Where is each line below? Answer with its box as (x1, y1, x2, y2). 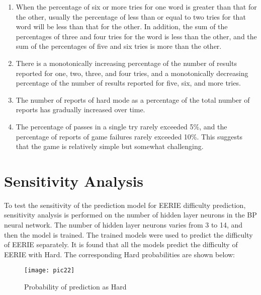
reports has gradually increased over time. (16, 104, 145, 115)
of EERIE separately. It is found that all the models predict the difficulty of (4, 239, 238, 250)
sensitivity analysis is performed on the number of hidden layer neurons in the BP (4, 209, 257, 220)
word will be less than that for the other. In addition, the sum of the (16, 21, 228, 32)
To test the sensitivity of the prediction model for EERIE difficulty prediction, (4, 199, 246, 210)
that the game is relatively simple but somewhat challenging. (16, 141, 204, 152)
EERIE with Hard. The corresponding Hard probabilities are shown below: (4, 249, 235, 259)
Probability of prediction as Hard (24, 281, 127, 292)
